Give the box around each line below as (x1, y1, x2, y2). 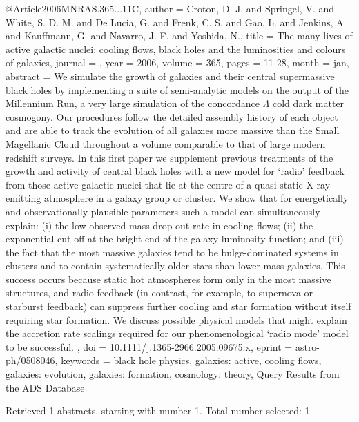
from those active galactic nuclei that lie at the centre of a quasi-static (6, 177, 303, 191)
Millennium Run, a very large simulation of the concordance (6, 96, 260, 111)
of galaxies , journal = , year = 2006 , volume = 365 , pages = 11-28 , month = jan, (6, 55, 349, 70)
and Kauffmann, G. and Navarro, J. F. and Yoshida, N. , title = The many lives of (6, 28, 353, 43)
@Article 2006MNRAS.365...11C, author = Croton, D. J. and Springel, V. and (6, 1, 335, 15)
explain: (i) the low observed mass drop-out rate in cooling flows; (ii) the (6, 218, 313, 232)
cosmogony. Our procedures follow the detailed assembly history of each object (6, 109, 338, 124)
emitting (6, 191, 41, 205)
